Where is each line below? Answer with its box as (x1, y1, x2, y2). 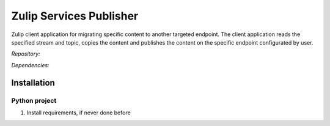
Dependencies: (11, 61, 50, 69)
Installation (11, 77, 55, 88)
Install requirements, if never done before (26, 109, 131, 116)
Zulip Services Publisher (11, 9, 139, 23)
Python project (11, 96, 57, 105)
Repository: (11, 50, 40, 57)
